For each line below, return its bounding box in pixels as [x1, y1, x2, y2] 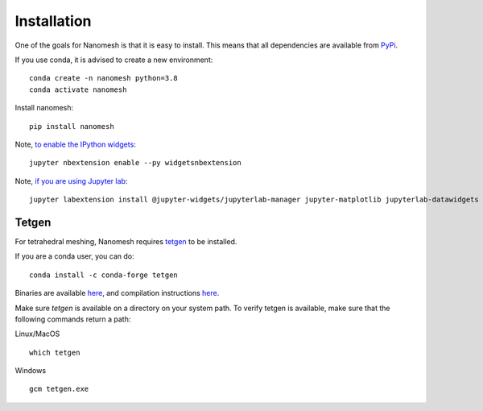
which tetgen [29, 347, 80, 357]
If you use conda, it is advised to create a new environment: [14, 55, 213, 64]
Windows [14, 366, 47, 376]
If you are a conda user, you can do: [14, 251, 134, 261]
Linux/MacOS [14, 329, 60, 338]
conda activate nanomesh [29, 85, 127, 94]
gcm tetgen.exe [29, 384, 89, 394]
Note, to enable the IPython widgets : [14, 139, 136, 149]
